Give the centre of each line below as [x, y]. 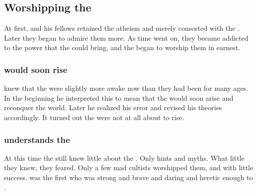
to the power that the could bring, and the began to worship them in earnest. [122, 47]
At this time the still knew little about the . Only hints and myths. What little [124, 158]
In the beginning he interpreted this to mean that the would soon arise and [119, 97]
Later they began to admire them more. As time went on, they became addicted [126, 37]
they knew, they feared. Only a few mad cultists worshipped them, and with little [129, 167]
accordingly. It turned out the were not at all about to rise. [94, 117]
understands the [37, 139]
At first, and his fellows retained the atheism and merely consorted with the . [122, 28]
